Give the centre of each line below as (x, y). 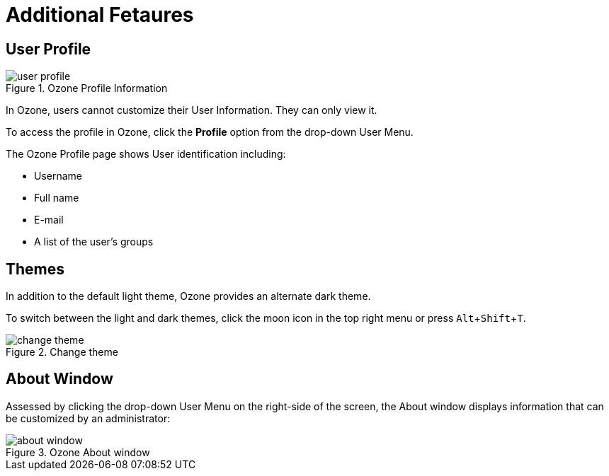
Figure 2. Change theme (62, 352)
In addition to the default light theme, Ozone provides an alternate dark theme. (188, 296)
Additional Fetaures (100, 15)
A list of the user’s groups (94, 242)
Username (58, 176)
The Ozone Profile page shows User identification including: (146, 154)
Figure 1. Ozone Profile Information (87, 88)
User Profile (49, 49)
